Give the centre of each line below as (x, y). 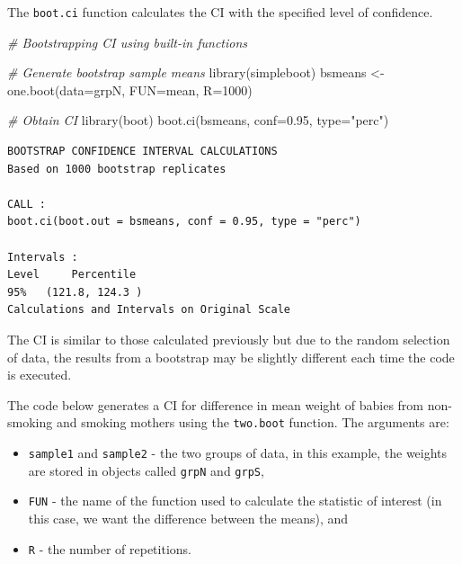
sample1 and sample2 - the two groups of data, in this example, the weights (238, 452)
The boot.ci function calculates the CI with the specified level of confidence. (220, 12)
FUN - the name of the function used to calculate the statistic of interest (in (235, 501)
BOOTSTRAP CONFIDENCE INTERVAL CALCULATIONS (142, 152)
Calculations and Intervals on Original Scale (149, 310)
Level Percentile (72, 275)
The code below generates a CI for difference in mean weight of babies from (216, 404)
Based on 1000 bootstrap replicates (117, 169)
